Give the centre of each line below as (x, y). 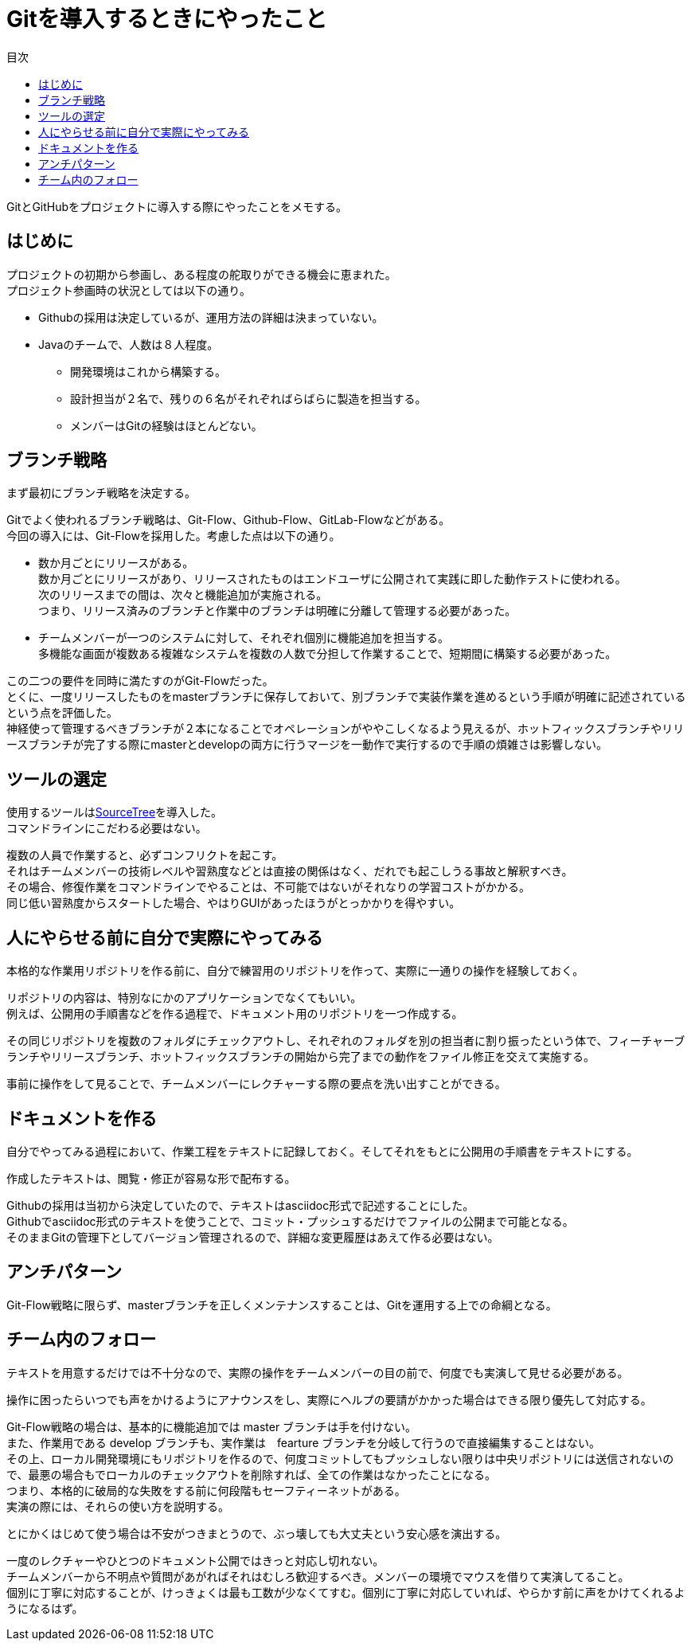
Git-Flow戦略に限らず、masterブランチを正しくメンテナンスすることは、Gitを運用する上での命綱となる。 (282, 1305)
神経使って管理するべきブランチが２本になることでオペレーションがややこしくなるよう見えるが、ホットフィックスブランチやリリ (345, 729)
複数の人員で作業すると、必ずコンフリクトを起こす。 (145, 855)
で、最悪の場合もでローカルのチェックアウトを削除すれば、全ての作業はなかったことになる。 (251, 1474)
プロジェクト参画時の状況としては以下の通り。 (129, 290)
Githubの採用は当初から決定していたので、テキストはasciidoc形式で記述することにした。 (240, 1205)
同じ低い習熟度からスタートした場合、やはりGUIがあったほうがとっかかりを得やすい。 (234, 903)
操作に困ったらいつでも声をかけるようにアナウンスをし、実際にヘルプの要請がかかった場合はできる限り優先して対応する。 (329, 1399)
